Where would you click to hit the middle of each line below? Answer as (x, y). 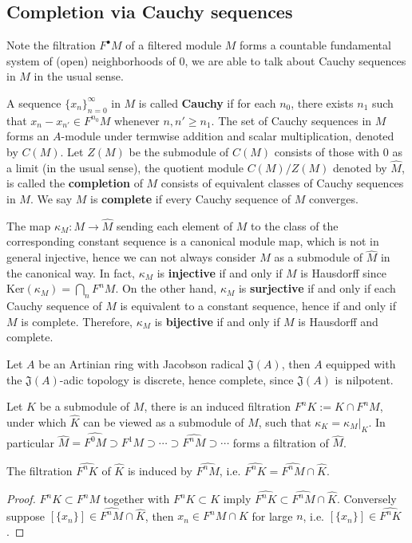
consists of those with (327, 151)
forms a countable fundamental (315, 45)
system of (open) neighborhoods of (91, 60)
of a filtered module (174, 45)
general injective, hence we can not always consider (131, 257)
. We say (51, 198)
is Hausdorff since (343, 272)
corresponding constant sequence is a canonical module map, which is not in (193, 241)
